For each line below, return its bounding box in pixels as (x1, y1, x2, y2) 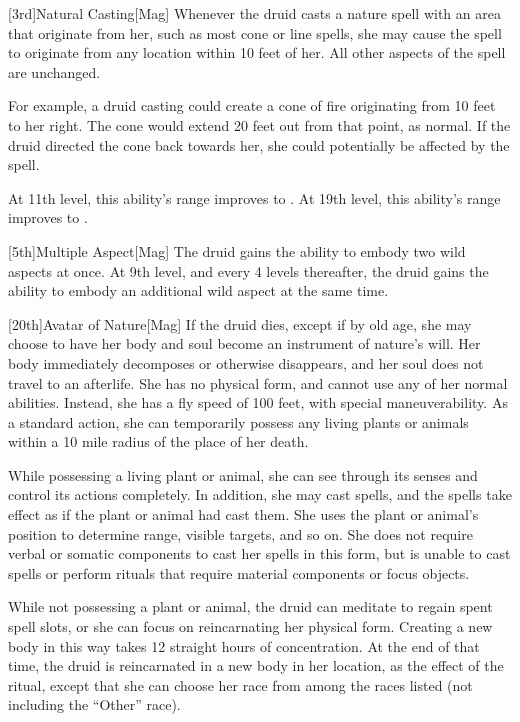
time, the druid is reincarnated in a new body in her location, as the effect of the (8, 655, 504, 676)
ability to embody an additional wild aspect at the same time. (8, 280, 389, 301)
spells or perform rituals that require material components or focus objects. (8, 562, 470, 583)
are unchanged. (8, 61, 101, 82)
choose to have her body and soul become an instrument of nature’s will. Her (8, 333, 481, 354)
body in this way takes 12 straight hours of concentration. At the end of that (8, 635, 480, 656)
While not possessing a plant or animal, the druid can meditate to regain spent (8, 596, 493, 617)
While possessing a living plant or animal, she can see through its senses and (8, 464, 478, 485)
